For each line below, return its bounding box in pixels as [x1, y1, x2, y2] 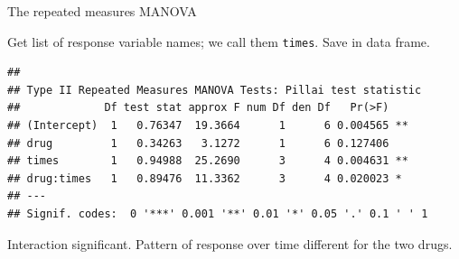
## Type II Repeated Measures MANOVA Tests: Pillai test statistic [7, 83, 422, 97]
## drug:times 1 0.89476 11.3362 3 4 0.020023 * [7, 171, 402, 185]
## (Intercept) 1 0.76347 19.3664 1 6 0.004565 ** [7, 119, 408, 133]
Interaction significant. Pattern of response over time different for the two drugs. [7, 234, 453, 253]
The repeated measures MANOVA [7, 2, 197, 20]
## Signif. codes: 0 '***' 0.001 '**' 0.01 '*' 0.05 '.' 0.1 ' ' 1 [7, 208, 428, 220]
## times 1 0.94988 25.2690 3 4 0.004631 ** [7, 154, 408, 168]
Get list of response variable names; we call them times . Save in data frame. [7, 32, 430, 51]
